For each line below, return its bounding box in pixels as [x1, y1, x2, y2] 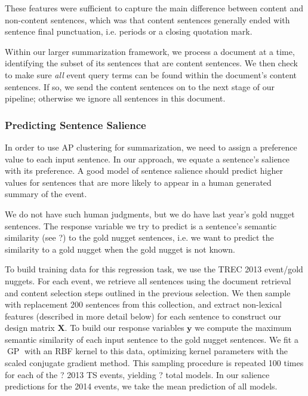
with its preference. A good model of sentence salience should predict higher [5, 164, 283, 177]
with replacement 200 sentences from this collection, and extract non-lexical [5, 298, 282, 311]
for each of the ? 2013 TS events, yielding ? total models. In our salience [5, 368, 270, 380]
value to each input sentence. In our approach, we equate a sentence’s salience [5, 152, 290, 165]
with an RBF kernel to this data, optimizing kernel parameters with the [24, 345, 288, 357]
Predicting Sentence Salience [5, 117, 146, 132]
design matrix [5, 321, 55, 334]
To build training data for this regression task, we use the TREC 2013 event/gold [5, 263, 303, 275]
